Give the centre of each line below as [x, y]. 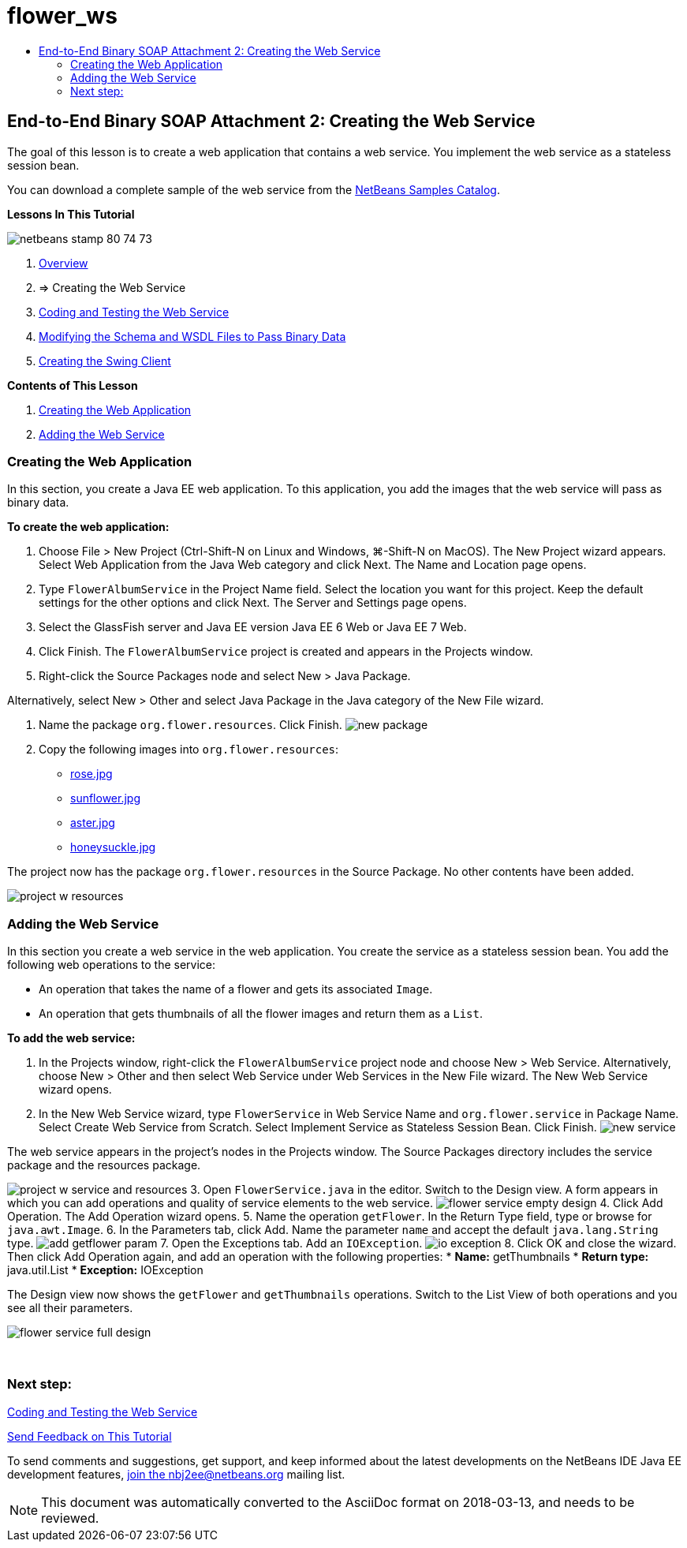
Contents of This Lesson [73, 385]
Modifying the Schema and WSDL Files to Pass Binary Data [192, 336]
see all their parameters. [70, 1308]
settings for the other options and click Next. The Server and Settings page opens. [253, 603]
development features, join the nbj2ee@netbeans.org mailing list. [176, 1474]
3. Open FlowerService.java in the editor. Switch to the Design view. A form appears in [424, 1190]
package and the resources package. [104, 1165]
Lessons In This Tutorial [71, 214]
